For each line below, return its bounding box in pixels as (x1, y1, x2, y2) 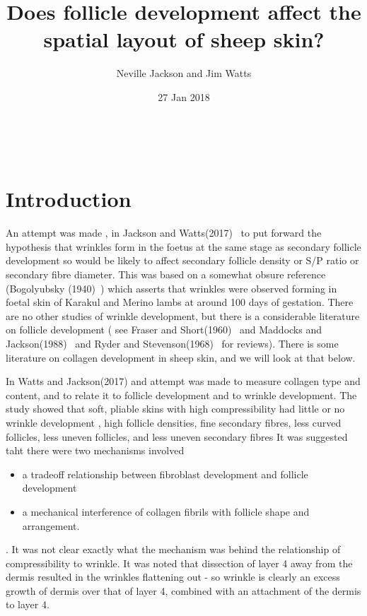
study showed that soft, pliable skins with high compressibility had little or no (6, 401, 345, 416)
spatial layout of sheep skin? (43, 25, 325, 54)
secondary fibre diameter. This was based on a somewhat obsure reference (6, 267, 326, 281)
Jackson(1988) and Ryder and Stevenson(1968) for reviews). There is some (6, 336, 339, 350)
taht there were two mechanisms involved (6, 443, 185, 458)
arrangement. (22, 518, 80, 533)
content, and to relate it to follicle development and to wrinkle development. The (6, 387, 357, 402)
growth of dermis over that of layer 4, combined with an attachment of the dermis (6, 583, 361, 598)
